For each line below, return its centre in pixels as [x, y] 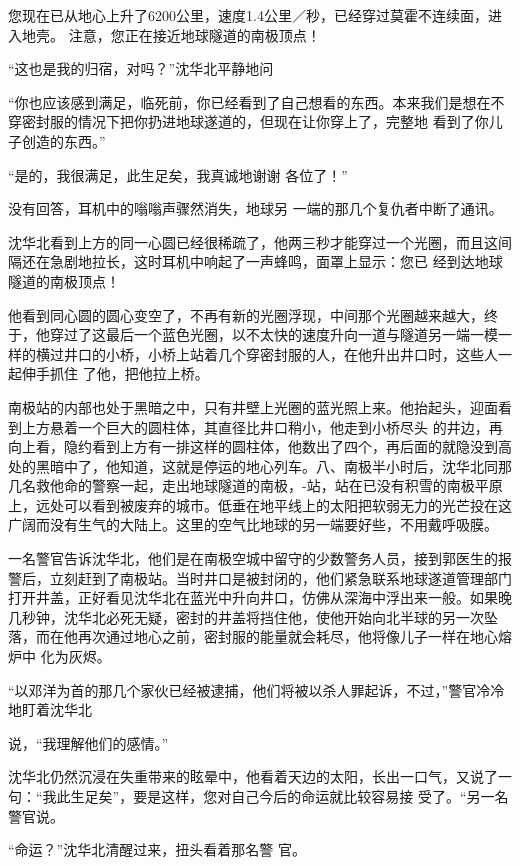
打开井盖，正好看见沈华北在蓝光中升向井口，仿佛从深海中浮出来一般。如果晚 [260, 597]
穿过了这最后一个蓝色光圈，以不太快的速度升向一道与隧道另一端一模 [273, 334]
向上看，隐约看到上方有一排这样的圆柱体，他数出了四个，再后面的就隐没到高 [260, 446]
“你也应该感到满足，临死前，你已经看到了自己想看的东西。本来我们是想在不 [256, 101]
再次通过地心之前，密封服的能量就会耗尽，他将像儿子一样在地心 [287, 636]
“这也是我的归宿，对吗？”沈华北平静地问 [141, 68]
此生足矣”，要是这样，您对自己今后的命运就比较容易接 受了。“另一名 [282, 796]
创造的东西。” [63, 140]
